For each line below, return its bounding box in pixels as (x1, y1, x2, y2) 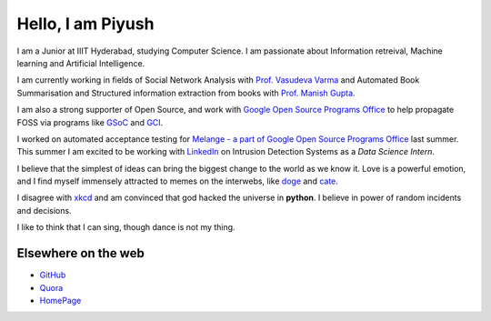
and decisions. (16, 205, 72, 216)
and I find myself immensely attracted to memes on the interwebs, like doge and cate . (16, 176, 338, 186)
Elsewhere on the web (16, 246, 145, 261)
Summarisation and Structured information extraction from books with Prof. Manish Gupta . (16, 87, 356, 98)
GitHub (39, 269, 66, 281)
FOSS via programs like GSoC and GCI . (16, 116, 164, 127)
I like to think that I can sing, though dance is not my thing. (16, 222, 235, 233)
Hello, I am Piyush (16, 14, 155, 34)
